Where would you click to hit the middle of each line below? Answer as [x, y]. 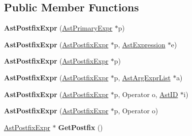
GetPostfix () [80, 127]
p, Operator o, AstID [146, 94]
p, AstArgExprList [142, 77]
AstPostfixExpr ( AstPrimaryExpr [58, 28]
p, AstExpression [140, 44]
